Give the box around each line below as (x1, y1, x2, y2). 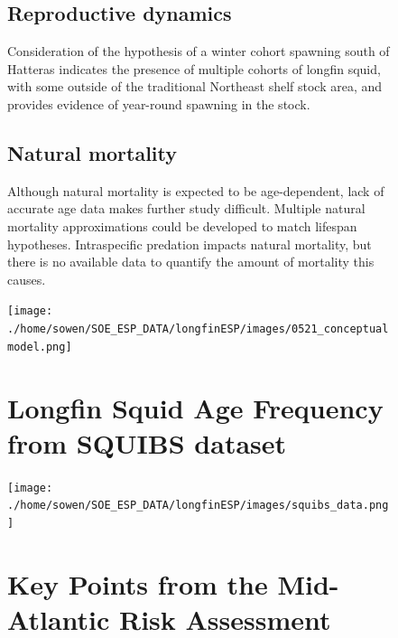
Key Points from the (7, 565, 268, 602)
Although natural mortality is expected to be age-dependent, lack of (7, 181, 384, 200)
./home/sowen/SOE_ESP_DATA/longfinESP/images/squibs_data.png (7, 499, 389, 512)
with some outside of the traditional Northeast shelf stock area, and (7, 77, 383, 96)
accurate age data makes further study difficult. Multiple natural (7, 199, 366, 218)
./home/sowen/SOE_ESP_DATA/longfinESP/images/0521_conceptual (7, 323, 389, 335)
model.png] (7, 340, 72, 353)
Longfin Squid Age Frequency (7, 389, 384, 426)
